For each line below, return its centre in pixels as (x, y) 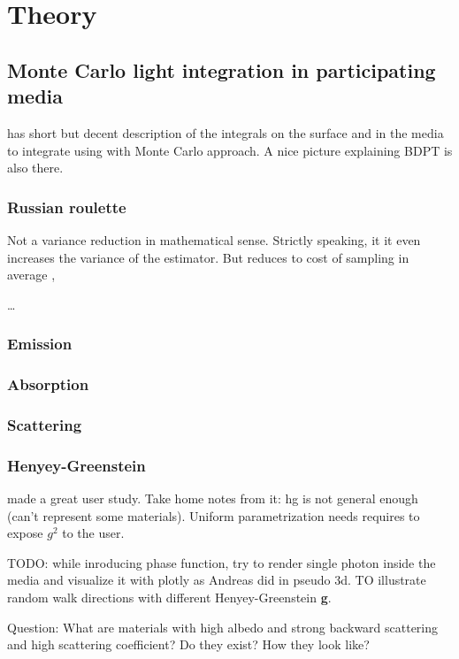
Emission (40, 344)
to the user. (93, 533)
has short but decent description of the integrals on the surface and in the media (226, 132)
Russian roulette (67, 207)
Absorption (48, 384)
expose (25, 533)
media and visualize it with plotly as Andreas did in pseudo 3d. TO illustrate (217, 580)
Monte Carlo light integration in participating (222, 69)
